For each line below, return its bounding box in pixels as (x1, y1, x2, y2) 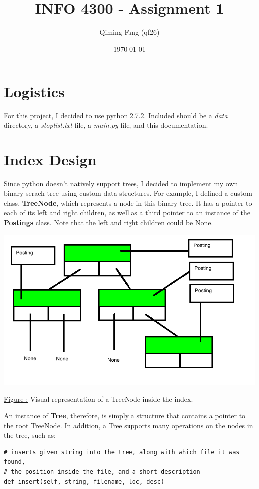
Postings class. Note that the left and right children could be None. (4, 217, 213, 227)
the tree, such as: (4, 430, 56, 440)
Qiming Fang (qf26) (99, 27, 160, 37)
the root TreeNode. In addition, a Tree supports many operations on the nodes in (4, 420, 253, 430)
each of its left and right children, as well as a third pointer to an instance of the (4, 207, 250, 218)
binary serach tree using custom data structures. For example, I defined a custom (4, 188, 252, 198)
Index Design (4, 149, 97, 169)
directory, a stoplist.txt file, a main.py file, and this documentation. (4, 120, 208, 130)
